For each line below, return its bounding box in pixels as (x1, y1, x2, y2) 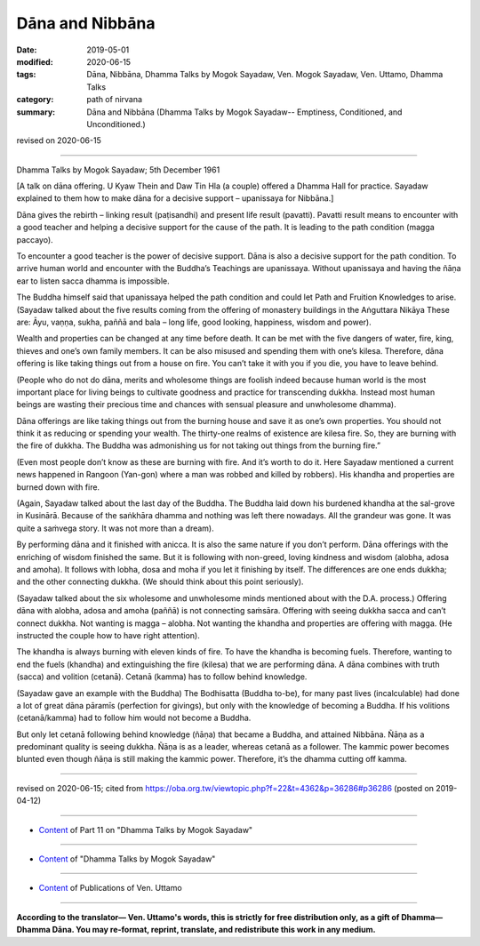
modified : (16, 56, 53, 67)
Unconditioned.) (86, 118, 146, 129)
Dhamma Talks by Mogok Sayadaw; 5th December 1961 (16, 164, 220, 175)
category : (16, 94, 54, 105)
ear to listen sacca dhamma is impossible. (16, 276, 171, 286)
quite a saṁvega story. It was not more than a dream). (16, 523, 214, 533)
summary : (16, 107, 56, 117)
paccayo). (16, 234, 53, 245)
